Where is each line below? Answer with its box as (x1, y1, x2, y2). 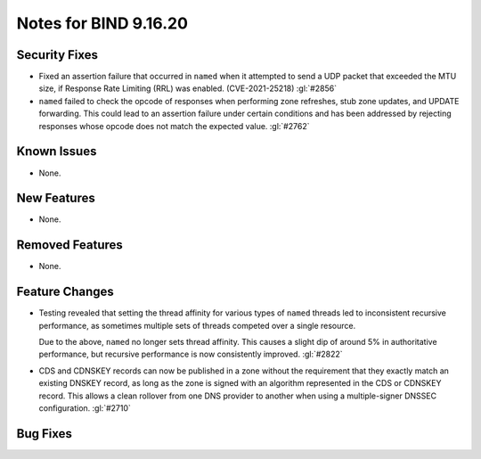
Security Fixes (16, 47, 98, 62)
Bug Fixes (16, 426, 73, 441)
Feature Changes (16, 284, 115, 299)
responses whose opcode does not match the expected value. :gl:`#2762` (38, 120, 310, 131)
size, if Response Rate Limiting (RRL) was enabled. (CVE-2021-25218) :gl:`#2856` (38, 83, 338, 94)
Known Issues (16, 143, 97, 160)
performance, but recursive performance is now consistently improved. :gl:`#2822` (38, 348, 343, 360)
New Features (16, 191, 95, 206)
